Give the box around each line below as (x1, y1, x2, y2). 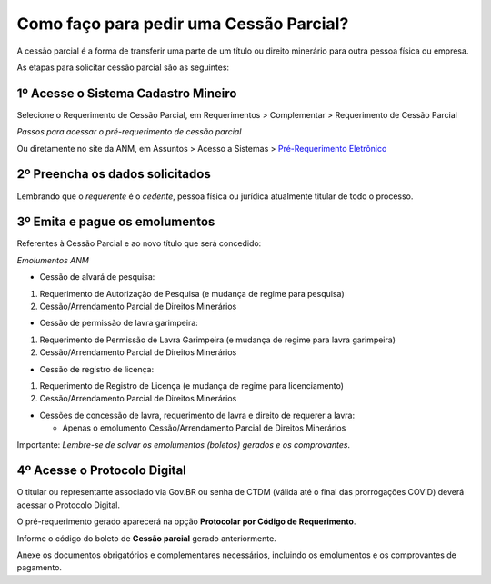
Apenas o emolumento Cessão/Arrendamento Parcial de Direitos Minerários (62, 422, 346, 433)
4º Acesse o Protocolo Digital (16, 463, 186, 479)
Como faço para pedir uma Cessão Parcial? (16, 14, 349, 34)
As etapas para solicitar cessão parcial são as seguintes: (16, 62, 230, 73)
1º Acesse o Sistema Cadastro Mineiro (16, 85, 237, 101)
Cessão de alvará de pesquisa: (39, 272, 155, 282)
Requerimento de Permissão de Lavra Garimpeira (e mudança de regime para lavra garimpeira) (39, 334, 396, 345)
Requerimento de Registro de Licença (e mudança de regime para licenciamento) (39, 380, 345, 391)
